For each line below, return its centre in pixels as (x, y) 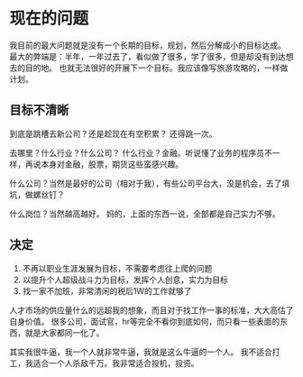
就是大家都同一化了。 (64, 332)
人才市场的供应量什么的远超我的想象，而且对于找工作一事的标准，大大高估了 (151, 310)
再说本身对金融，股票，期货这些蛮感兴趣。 (104, 164)
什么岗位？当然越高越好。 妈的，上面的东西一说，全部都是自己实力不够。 (145, 214)
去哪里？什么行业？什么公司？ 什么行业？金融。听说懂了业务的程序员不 (141, 152)
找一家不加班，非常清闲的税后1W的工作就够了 (107, 290)
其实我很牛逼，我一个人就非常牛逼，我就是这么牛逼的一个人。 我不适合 (141, 352)
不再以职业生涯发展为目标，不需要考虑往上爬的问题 (117, 268)
